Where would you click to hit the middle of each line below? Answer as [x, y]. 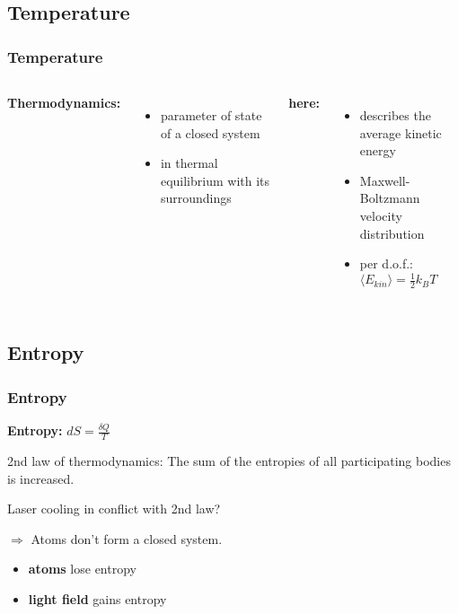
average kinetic [401, 132]
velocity [381, 215]
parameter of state [211, 115]
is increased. [41, 478]
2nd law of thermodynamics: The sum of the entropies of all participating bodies [229, 460]
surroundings [196, 198]
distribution [392, 233]
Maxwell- [385, 180]
